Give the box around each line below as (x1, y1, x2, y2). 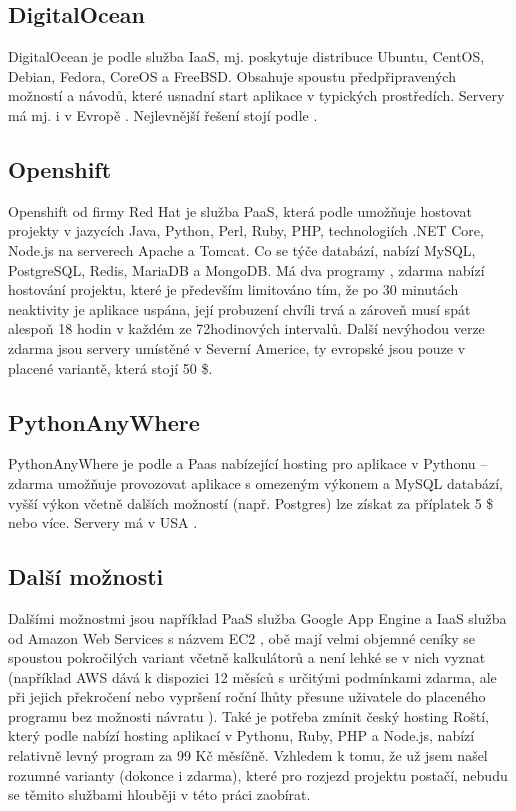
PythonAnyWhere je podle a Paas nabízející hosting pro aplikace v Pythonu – (8, 453, 488, 474)
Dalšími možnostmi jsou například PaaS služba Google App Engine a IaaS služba (8, 607, 507, 628)
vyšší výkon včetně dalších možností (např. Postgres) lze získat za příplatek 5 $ (8, 492, 494, 513)
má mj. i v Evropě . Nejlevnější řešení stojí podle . (8, 104, 318, 125)
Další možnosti (8, 561, 164, 592)
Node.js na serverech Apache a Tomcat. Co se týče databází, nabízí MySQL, (8, 239, 476, 260)
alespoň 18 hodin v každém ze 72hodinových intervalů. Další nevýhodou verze (8, 318, 485, 339)
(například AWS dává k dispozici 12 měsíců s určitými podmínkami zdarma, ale (8, 666, 497, 687)
